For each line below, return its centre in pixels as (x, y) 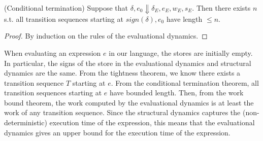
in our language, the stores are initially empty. (181, 52)
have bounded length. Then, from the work (176, 93)
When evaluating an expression (53, 52)
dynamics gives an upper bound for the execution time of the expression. (117, 132)
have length (184, 19)
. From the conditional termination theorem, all (185, 82)
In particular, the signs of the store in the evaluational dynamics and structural (128, 63)
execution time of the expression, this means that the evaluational (152, 122)
